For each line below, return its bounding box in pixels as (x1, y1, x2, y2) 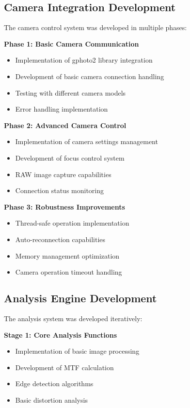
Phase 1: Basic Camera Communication (4, 38, 139, 49)
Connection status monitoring (15, 185, 104, 196)
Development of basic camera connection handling (15, 71, 164, 81)
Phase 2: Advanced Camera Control (4, 120, 127, 130)
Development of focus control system (15, 152, 125, 163)
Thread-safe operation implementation (15, 218, 129, 228)
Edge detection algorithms (15, 378, 94, 389)
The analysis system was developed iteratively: (4, 313, 142, 323)
